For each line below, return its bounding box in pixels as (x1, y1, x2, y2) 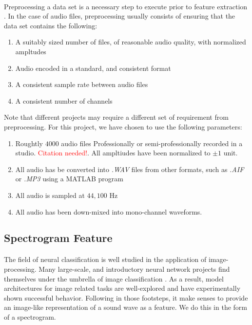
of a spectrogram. (4, 312, 56, 322)
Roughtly (15, 138, 43, 148)
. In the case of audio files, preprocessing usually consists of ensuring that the (4, 11, 235, 21)
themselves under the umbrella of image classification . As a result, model (4, 273, 224, 283)
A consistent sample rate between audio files (15, 79, 148, 89)
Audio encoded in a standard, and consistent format (15, 63, 171, 73)
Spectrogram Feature (4, 230, 113, 245)
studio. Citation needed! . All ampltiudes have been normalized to (15, 148, 211, 158)
